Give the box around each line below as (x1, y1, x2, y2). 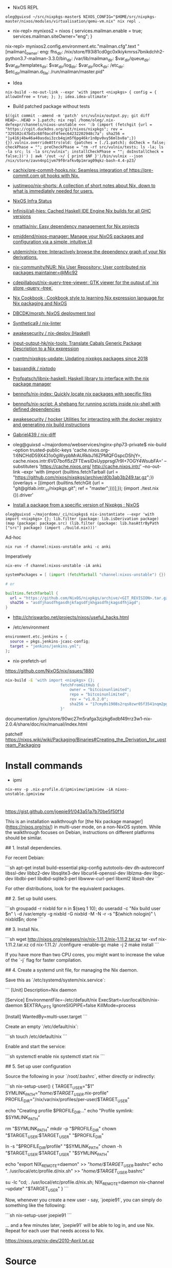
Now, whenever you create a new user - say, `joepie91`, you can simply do (5, 1197, 162, 1203)
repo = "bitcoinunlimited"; (69, 692, 130, 697)
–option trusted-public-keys (12, 447, 72, 453)
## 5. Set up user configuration (5, 1063, 71, 1069)
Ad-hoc (5, 534, 21, 540)
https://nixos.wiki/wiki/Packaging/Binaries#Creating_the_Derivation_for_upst (5, 736, 166, 743)
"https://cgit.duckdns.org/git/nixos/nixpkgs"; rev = (5, 127, 123, 132)
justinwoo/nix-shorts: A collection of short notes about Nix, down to (12, 182, 156, 189)
